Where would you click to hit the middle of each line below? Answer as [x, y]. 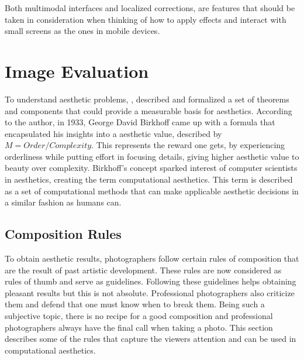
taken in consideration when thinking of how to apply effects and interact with [146, 19]
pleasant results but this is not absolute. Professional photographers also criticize [150, 292]
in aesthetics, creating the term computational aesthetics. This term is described [149, 179]
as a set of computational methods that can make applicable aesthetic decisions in [152, 191]
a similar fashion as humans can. [63, 202]
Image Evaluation [77, 71]
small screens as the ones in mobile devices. [82, 31]
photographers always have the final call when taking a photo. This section [139, 327]
